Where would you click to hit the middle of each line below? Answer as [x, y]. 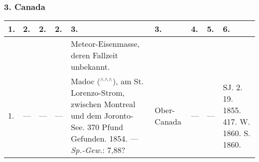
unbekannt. [90, 67]
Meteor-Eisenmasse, [105, 44]
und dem [86, 116]
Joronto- [119, 116]
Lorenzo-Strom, [98, 93]
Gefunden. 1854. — [105, 139]
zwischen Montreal [103, 104]
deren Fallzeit [94, 55]
